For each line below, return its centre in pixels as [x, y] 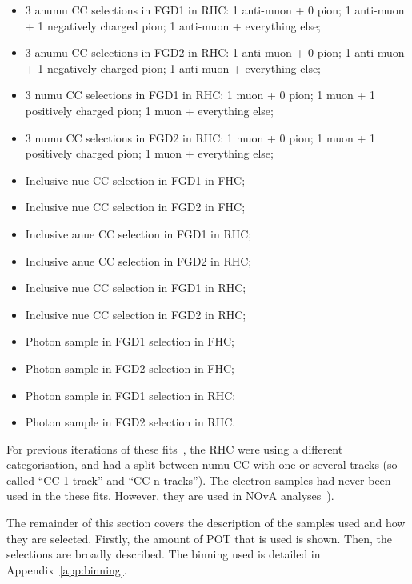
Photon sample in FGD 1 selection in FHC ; [130, 341]
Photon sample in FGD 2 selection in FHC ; [130, 368]
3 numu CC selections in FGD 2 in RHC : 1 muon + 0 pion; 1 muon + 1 [200, 137]
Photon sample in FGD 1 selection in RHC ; [130, 395]
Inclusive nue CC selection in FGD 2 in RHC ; [136, 314]
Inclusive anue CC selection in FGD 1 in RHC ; [138, 233]
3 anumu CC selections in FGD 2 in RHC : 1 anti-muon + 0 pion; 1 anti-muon [215, 52]
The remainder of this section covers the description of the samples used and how [206, 523]
